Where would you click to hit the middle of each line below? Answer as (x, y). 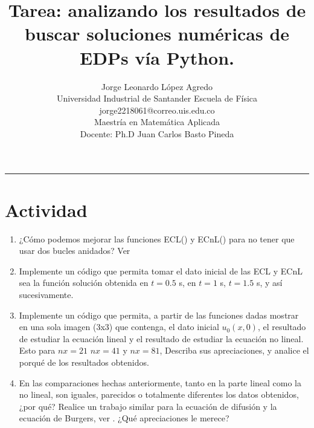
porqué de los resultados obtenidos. (84, 362)
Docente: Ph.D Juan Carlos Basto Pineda (157, 133)
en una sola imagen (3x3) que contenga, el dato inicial (119, 327)
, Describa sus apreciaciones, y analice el (234, 350)
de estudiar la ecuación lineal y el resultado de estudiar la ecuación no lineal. (161, 338)
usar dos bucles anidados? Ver (75, 251)
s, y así (269, 283)
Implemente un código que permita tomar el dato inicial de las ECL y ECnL (161, 271)
